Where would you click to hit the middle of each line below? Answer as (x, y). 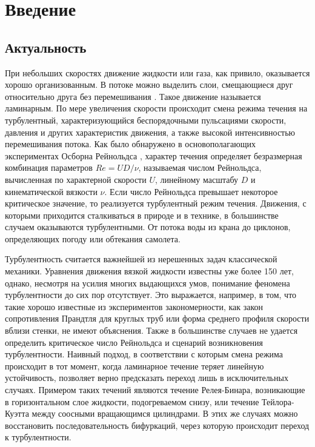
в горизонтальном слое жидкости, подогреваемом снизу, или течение (132, 401)
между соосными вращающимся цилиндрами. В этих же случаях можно (165, 413)
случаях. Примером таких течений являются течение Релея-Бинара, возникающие (155, 390)
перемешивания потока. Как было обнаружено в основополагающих (130, 144)
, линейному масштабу (197, 179)
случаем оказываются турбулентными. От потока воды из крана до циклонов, (148, 227)
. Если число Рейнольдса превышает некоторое (191, 191)
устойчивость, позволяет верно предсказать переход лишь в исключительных (147, 378)
